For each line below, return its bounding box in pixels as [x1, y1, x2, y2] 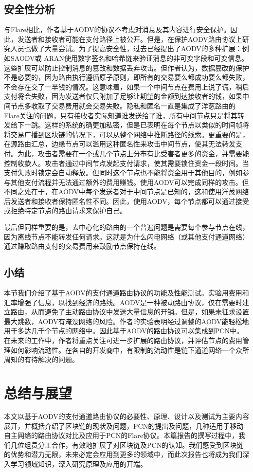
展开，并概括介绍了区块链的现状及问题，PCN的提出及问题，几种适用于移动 [4, 420, 244, 431]
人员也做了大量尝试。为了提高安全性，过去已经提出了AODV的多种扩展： [10, 43, 242, 54]
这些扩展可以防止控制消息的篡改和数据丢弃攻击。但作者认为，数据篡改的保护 [4, 62, 249, 73]
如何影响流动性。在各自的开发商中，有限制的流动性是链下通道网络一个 [10, 345, 235, 355]
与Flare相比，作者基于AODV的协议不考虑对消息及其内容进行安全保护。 [4, 24, 231, 35]
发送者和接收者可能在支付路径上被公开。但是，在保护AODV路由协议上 [17, 34, 242, 44]
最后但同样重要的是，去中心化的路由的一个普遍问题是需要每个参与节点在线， [4, 222, 249, 232]
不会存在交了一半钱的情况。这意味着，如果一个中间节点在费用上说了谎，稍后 [4, 81, 249, 91]
